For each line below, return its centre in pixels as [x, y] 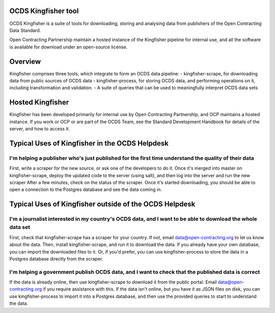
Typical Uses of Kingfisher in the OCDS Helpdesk [89, 143]
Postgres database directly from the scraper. [56, 259]
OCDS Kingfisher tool [44, 11]
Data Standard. [25, 30]
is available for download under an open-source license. [68, 47]
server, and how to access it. [40, 129]
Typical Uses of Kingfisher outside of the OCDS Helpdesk [102, 204]
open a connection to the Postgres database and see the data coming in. [86, 190]
